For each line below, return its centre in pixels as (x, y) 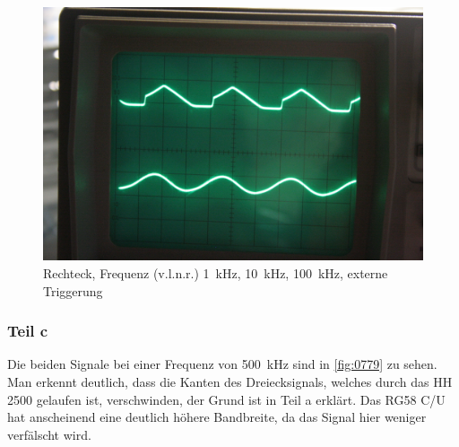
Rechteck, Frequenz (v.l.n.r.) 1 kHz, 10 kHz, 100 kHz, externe (216, 272)
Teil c (28, 331)
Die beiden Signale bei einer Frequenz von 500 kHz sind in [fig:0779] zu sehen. (222, 364)
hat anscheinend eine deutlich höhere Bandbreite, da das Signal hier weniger (217, 417)
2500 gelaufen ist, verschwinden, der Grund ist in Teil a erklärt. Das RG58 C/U (226, 399)
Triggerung (73, 290)
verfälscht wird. (49, 434)
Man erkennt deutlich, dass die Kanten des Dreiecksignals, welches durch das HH (230, 381)
